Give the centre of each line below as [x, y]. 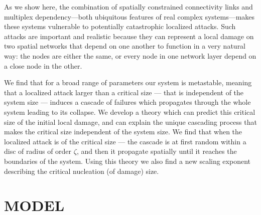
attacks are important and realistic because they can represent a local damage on [129, 36]
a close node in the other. [43, 65]
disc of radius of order [38, 151]
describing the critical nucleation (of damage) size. [82, 171]
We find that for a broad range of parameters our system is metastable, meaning [128, 82]
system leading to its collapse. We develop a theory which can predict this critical [130, 112]
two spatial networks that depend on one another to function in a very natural [125, 46]
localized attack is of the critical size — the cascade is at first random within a [125, 141]
